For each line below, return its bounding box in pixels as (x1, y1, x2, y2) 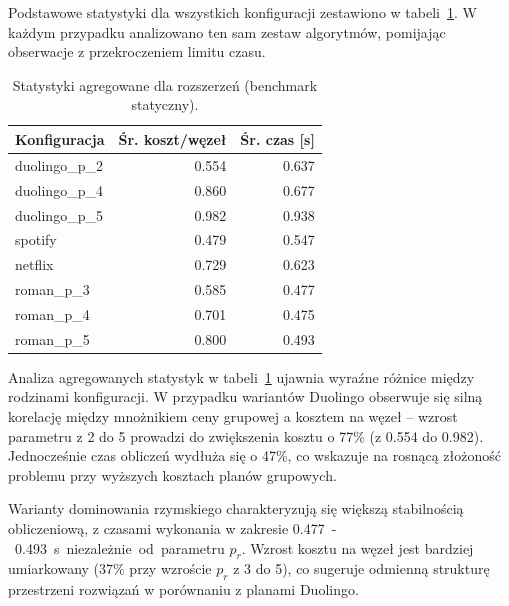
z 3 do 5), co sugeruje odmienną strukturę (233, 558, 490, 579)
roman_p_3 (15, 279, 90, 300)
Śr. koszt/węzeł (118, 128, 227, 149)
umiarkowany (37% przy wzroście (8, 558, 212, 579)
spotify (15, 229, 57, 250)
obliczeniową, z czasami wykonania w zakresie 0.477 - (8, 517, 337, 538)
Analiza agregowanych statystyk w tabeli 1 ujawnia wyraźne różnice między (8, 366, 475, 387)
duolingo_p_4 (15, 179, 103, 200)
